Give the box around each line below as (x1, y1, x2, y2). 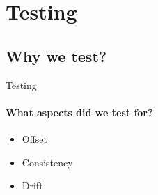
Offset (22, 131, 48, 146)
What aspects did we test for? (6, 104, 153, 119)
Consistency (22, 155, 73, 169)
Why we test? (6, 45, 107, 66)
